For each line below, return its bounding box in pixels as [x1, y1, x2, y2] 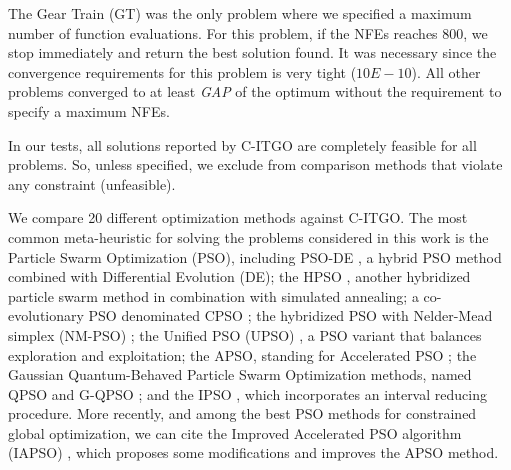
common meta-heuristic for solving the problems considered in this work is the [8, 226, 489, 247]
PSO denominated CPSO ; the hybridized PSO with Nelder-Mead [88, 305, 493, 326]
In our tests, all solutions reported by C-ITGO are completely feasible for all [8, 134, 477, 155]
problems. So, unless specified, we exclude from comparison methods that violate [8, 154, 503, 175]
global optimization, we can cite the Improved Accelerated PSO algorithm [8, 422, 462, 443]
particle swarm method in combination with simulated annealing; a [8, 285, 419, 306]
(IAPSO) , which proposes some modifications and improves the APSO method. [8, 442, 499, 463]
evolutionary [8, 305, 84, 326]
